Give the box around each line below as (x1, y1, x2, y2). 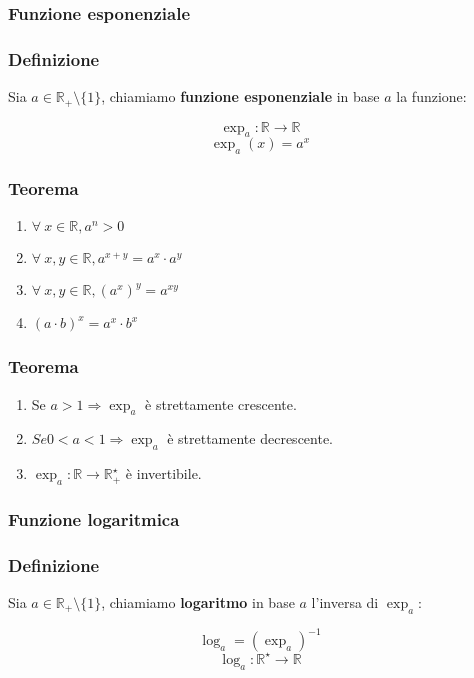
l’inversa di (311, 592, 379, 612)
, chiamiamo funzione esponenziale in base (101, 86, 380, 107)
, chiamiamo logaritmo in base (101, 592, 295, 612)
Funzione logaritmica (8, 506, 180, 531)
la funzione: (396, 86, 467, 107)
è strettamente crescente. (145, 393, 297, 414)
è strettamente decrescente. (167, 428, 334, 449)
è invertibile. (125, 463, 202, 484)
